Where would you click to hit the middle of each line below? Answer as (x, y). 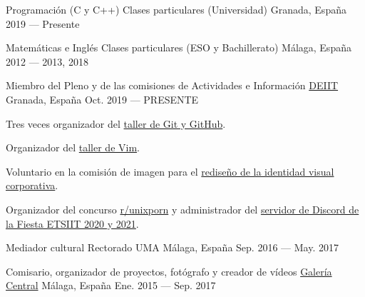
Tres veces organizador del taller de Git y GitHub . (116, 123)
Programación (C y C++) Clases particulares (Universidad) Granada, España (176, 9)
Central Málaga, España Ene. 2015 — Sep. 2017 (111, 285)
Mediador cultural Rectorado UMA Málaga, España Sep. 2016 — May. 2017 (172, 247)
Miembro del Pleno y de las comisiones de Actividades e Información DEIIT (172, 85)
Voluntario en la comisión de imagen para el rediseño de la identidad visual (170, 171)
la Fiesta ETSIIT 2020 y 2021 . (72, 223)
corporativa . (32, 185)
